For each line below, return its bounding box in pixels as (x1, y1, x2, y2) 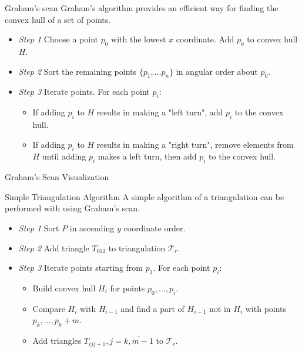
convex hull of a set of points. (5, 13, 111, 25)
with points (245, 302, 287, 314)
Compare (32, 302, 65, 314)
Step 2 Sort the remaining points (18, 65, 137, 77)
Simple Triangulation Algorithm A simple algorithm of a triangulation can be (5, 190, 284, 202)
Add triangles (32, 334, 82, 347)
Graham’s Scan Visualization (5, 171, 109, 183)
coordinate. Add (176, 33, 234, 45)
